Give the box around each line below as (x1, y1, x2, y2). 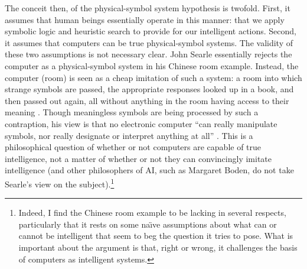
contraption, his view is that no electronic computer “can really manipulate (5, 117, 277, 129)
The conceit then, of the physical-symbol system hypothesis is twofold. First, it (5, 2, 290, 14)
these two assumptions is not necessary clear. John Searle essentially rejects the (5, 48, 292, 60)
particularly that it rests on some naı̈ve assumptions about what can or (18, 218, 277, 230)
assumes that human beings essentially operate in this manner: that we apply (5, 13, 285, 25)
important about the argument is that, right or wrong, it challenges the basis (18, 241, 298, 253)
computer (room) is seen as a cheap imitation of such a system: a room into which (5, 71, 302, 83)
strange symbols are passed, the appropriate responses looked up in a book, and (5, 83, 294, 95)
